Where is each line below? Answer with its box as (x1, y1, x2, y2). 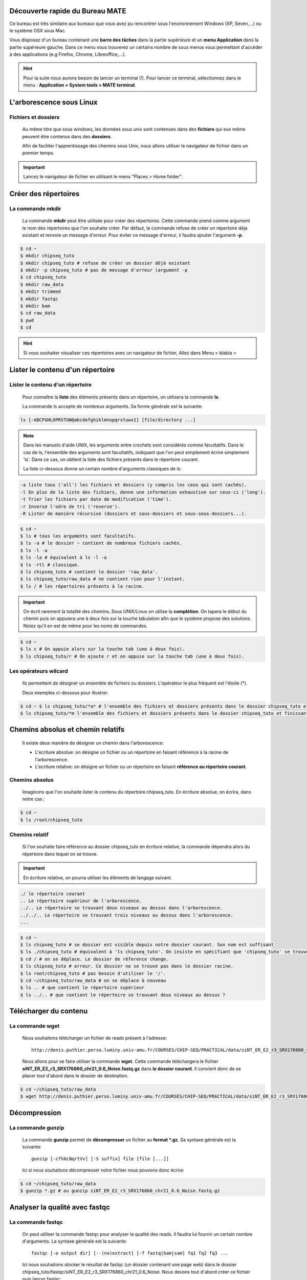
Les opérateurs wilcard (9, 668, 69, 674)
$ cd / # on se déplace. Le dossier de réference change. (20, 956, 169, 962)
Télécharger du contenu (9, 1007, 88, 1016)
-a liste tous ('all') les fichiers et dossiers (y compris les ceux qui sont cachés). (20, 482, 247, 488)
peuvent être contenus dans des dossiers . (22, 133, 112, 139)
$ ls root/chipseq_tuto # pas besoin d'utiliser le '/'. (20, 970, 166, 976)
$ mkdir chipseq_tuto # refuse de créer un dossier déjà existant (20, 260, 190, 266)
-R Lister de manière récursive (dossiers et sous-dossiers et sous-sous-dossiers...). (20, 511, 247, 517)
